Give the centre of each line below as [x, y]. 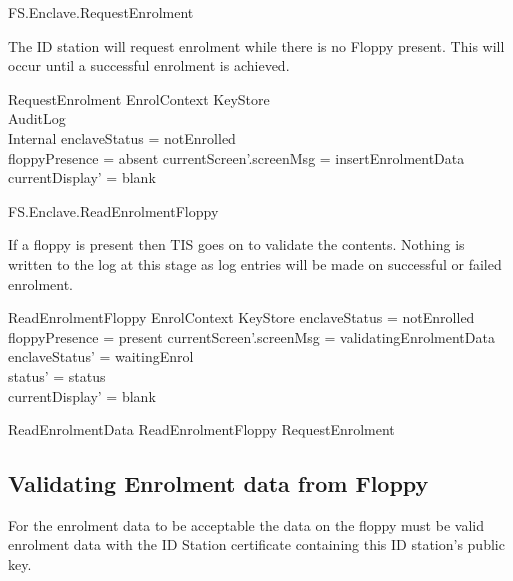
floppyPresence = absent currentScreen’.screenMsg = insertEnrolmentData [236, 157]
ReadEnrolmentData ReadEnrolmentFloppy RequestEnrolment [201, 429]
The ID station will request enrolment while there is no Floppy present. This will [256, 45]
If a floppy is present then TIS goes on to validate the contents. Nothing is [236, 244]
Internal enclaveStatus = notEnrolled [122, 137]
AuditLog [37, 118]
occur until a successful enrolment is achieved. [149, 65]
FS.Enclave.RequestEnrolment [101, 12]
